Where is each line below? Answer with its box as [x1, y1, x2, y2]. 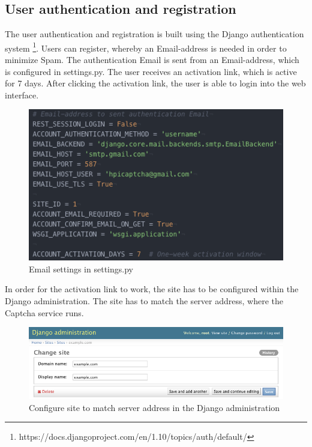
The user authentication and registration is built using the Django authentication [5, 28, 304, 40]
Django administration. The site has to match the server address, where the [5, 295, 283, 307]
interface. [5, 88, 39, 101]
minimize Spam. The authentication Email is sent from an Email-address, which [5, 53, 299, 66]
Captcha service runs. [5, 306, 84, 319]
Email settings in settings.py [29, 262, 133, 275]
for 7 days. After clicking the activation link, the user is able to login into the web [5, 77, 306, 89]
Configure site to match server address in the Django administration [29, 401, 280, 413]
